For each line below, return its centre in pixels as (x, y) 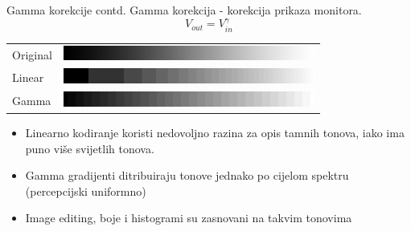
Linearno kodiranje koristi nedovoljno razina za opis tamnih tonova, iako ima (215, 133)
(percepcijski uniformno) (86, 190)
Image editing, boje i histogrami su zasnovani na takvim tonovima (189, 218)
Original (32, 54)
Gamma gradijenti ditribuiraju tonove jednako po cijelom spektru (187, 175)
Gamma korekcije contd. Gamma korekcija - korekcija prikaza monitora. (184, 10)
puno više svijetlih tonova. (90, 148)
